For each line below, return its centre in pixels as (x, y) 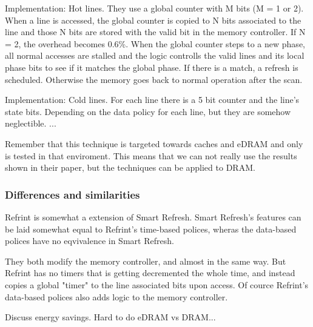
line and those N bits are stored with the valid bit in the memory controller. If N (155, 32)
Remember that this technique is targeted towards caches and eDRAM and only (154, 143)
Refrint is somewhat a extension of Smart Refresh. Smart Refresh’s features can (153, 216)
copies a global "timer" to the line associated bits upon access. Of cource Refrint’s (157, 284)
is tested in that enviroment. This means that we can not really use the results (151, 155)
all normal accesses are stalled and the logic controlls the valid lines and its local (155, 55)
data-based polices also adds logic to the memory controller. (116, 296)
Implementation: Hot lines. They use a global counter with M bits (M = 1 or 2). (154, 8)
